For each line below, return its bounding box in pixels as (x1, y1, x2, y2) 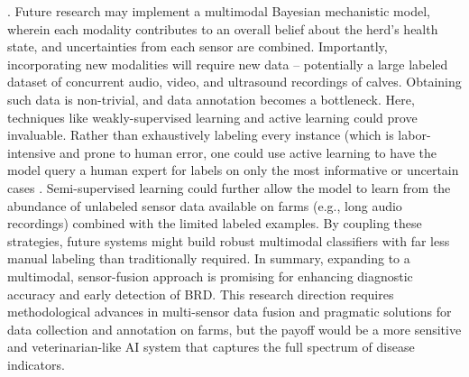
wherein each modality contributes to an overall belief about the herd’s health (7, 19, 438, 38)
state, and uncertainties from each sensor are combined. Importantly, (7, 37, 388, 56)
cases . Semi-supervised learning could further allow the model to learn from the (7, 178, 451, 197)
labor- (398, 125, 431, 144)
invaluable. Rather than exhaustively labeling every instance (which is (7, 125, 394, 144)
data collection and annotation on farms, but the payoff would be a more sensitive (7, 319, 462, 338)
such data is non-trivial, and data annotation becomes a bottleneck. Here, (7, 89, 415, 108)
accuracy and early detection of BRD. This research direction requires (7, 284, 394, 303)
